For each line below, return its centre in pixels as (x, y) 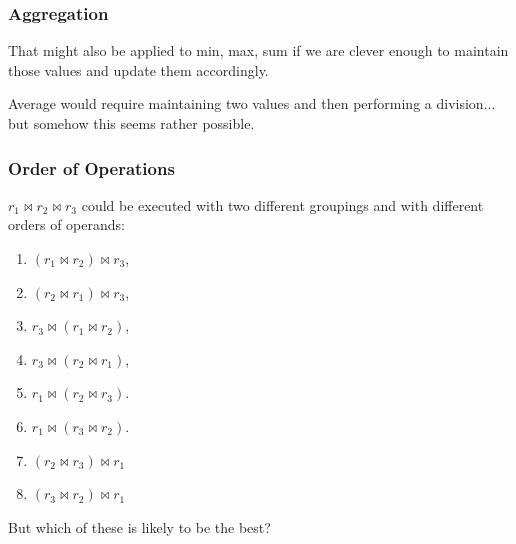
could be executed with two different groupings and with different (282, 204)
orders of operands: (66, 224)
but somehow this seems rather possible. (131, 123)
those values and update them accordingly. (138, 69)
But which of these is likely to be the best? (139, 526)
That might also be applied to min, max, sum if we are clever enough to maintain (258, 50)
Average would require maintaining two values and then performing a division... (252, 103)
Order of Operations (91, 167)
